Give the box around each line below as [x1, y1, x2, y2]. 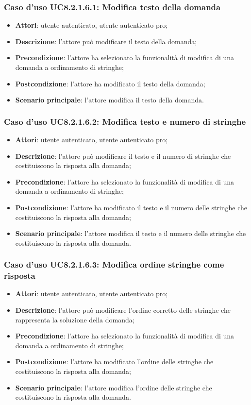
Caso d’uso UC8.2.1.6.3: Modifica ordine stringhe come [4, 258, 224, 270]
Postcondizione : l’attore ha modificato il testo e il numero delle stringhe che [15, 202, 247, 212]
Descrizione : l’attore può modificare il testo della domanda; [15, 36, 197, 46]
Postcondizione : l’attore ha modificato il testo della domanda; [15, 78, 205, 88]
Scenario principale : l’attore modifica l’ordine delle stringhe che [15, 382, 212, 392]
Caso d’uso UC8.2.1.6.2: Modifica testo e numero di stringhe [4, 115, 246, 127]
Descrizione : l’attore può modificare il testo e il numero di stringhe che [15, 151, 231, 161]
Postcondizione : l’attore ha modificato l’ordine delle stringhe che [15, 356, 214, 367]
